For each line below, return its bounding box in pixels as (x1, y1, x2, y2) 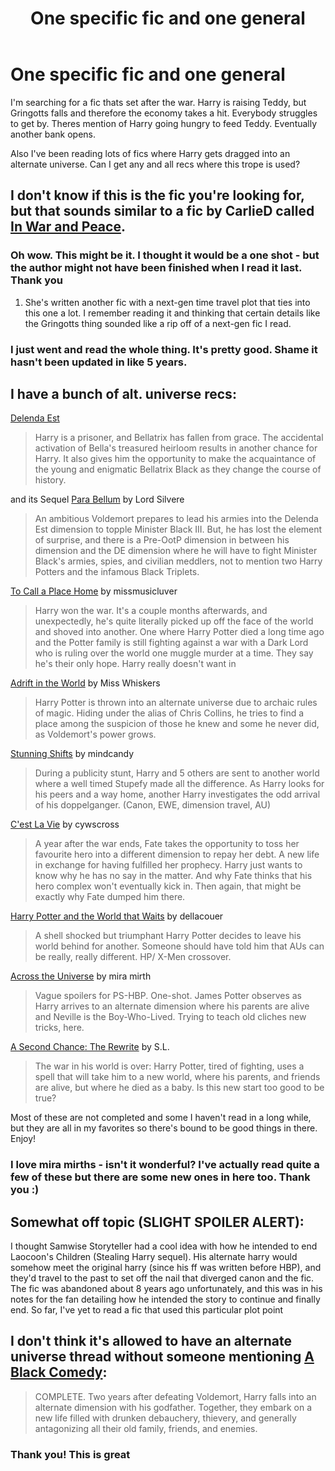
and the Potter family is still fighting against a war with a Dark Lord (34, 637, 309, 649)
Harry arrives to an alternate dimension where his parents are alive (34, 1000, 310, 1012)
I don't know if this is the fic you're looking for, (10, 187, 305, 204)
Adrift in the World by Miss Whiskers (10, 677, 161, 689)
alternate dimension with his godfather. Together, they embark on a (34, 1401, 313, 1413)
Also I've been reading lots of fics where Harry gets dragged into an (10, 147, 291, 159)
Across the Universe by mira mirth (10, 970, 152, 982)
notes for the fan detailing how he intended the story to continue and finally (10, 1293, 321, 1306)
